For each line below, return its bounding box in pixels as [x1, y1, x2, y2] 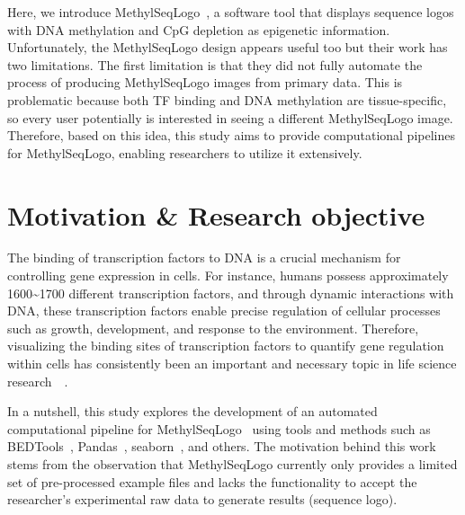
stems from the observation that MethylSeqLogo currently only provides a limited [7, 455, 458, 473]
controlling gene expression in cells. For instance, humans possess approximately [7, 266, 449, 285]
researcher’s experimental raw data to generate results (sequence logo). [7, 490, 398, 509]
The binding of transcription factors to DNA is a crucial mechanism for [7, 248, 401, 267]
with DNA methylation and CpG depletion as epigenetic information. [7, 20, 390, 39]
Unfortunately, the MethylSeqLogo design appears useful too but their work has [7, 38, 448, 57]
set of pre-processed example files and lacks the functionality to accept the [7, 472, 417, 491]
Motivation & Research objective [7, 196, 425, 233]
